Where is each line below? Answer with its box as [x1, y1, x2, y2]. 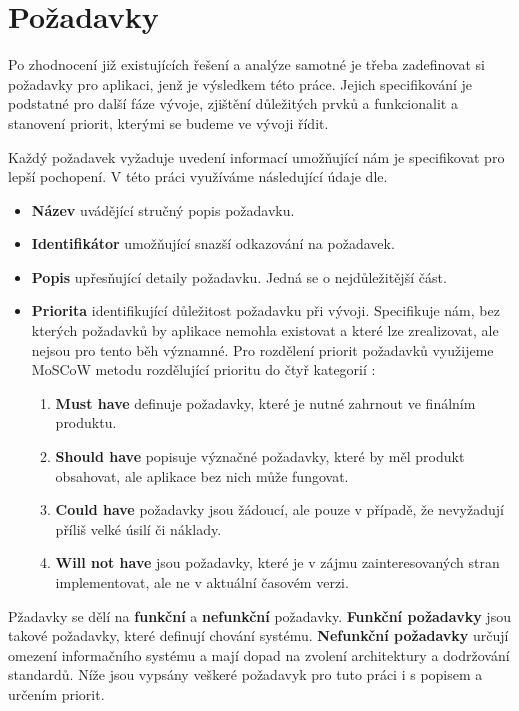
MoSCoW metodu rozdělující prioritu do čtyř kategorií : [31, 359, 376, 380]
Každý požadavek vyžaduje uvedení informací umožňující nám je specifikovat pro [8, 146, 505, 167]
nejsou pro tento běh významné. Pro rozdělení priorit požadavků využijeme [31, 339, 494, 360]
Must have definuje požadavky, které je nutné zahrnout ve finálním [55, 392, 476, 413]
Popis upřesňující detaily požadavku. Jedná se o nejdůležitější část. [31, 266, 447, 287]
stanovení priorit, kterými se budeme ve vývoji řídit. [8, 112, 329, 133]
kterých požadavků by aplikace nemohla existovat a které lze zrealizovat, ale [31, 320, 499, 341]
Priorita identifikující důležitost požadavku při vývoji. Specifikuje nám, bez [31, 300, 500, 321]
